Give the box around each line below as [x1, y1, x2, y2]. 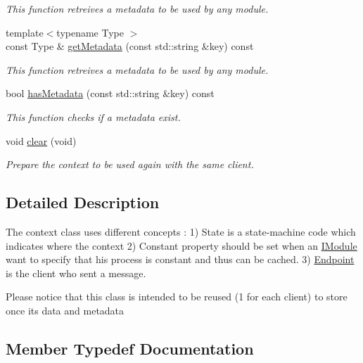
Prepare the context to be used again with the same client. [6, 157, 254, 172]
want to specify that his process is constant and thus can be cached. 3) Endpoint [6, 252, 355, 267]
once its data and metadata [6, 302, 125, 317]
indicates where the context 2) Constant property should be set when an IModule [6, 238, 357, 253]
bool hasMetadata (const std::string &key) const [6, 86, 215, 101]
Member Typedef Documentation [6, 337, 254, 359]
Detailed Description [6, 191, 160, 213]
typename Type [56, 25, 124, 39]
